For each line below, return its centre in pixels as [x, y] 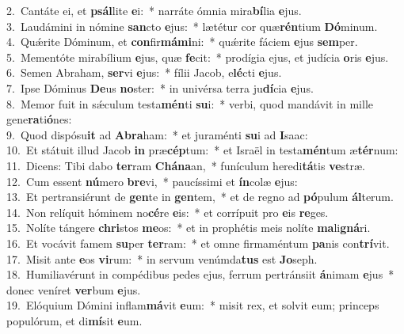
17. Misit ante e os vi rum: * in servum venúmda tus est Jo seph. [162, 258]
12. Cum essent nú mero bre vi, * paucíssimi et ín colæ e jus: [152, 181]
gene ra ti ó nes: [39, 119]
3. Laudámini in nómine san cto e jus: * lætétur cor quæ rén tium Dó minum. [192, 26]
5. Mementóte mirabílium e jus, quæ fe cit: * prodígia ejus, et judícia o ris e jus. [198, 57]
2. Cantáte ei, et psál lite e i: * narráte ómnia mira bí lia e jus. [154, 10]
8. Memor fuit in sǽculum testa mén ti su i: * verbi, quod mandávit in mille [190, 103]
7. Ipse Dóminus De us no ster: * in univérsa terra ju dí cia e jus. [160, 87]
